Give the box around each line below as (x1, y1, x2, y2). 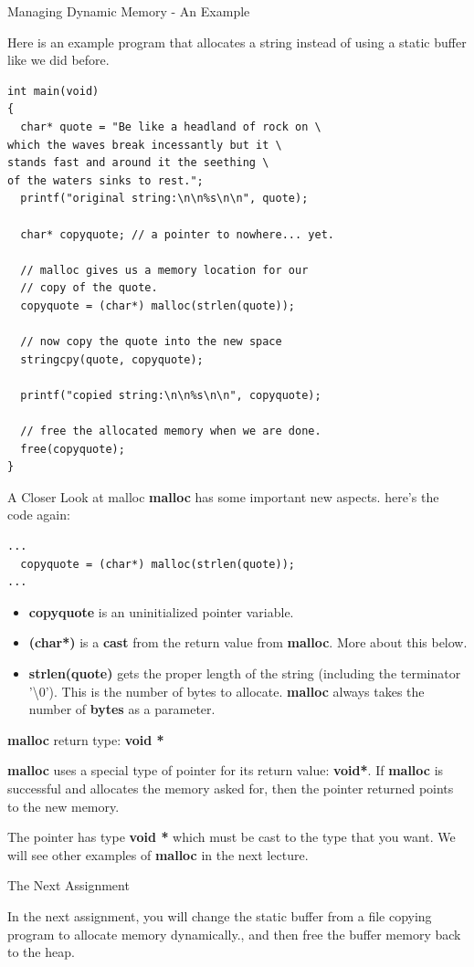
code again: (7, 505, 70, 524)
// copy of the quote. (20, 281, 158, 295)
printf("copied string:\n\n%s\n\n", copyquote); (20, 388, 321, 402)
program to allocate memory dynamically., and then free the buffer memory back (7, 924, 461, 943)
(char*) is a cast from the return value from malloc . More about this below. (28, 633, 468, 652)
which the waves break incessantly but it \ (7, 138, 282, 152)
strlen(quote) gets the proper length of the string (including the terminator (28, 664, 461, 682)
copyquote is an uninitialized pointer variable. (28, 602, 294, 621)
